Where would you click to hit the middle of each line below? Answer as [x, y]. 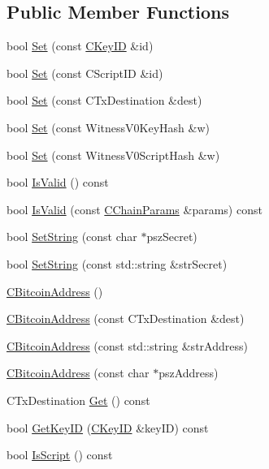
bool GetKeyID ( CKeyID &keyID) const [108, 427]
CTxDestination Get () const [78, 400]
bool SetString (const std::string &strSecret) [117, 263]
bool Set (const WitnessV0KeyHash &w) [108, 127]
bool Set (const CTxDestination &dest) [104, 100]
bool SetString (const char [72, 237]
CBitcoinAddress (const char [78, 373]
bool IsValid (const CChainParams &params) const [134, 209]
